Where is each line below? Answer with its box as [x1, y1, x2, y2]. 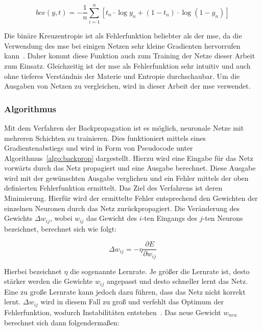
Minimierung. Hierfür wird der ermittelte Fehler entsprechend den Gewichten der [4, 193, 258, 203]
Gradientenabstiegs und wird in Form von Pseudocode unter [4, 142, 193, 153]
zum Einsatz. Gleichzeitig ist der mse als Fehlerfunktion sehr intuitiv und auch [4, 60, 251, 71]
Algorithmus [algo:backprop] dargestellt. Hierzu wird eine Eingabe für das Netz [4, 152, 253, 163]
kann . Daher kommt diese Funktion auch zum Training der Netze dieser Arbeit [4, 50, 255, 61]
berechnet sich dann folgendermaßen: [4, 317, 120, 327]
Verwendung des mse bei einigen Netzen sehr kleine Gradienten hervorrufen [4, 40, 241, 51]
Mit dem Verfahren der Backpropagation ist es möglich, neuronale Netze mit [4, 122, 244, 133]
